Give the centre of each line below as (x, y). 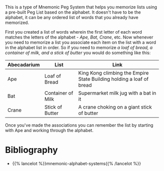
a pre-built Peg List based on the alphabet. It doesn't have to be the (73, 12)
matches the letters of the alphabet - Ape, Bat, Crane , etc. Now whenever (79, 37)
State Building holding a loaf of (113, 79)
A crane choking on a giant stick (115, 107)
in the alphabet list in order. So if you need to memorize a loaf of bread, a (79, 47)
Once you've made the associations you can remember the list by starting (79, 125)
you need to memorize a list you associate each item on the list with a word (81, 42)
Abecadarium (24, 65)
